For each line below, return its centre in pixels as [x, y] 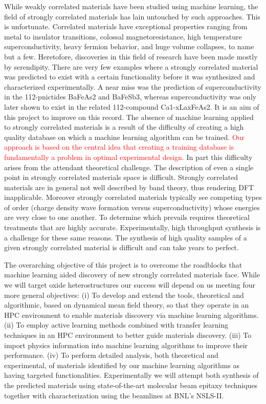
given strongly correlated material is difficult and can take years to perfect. [121, 247]
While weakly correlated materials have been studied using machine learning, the [131, 6]
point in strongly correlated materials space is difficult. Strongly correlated [121, 177]
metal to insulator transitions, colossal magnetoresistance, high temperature [123, 36]
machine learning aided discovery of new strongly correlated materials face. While [132, 275]
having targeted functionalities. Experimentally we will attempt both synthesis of [131, 375]
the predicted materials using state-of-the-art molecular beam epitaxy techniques [131, 385]
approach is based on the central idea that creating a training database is [119, 147]
